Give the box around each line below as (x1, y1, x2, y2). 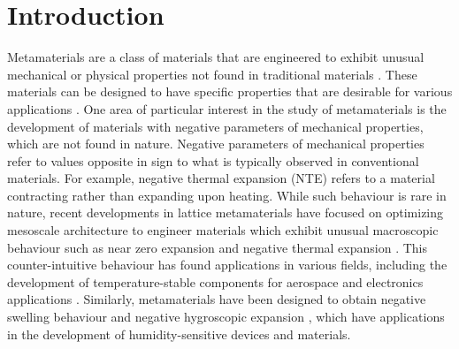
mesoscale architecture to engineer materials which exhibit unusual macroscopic (7, 221, 439, 239)
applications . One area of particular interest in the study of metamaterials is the (7, 99, 447, 118)
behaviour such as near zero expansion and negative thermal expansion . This (7, 238, 428, 256)
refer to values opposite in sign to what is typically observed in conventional (7, 151, 419, 170)
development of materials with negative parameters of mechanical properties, (7, 117, 424, 135)
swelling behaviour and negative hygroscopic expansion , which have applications (7, 307, 445, 326)
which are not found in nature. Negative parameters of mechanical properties (7, 134, 425, 153)
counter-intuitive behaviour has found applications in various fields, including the (7, 255, 448, 274)
